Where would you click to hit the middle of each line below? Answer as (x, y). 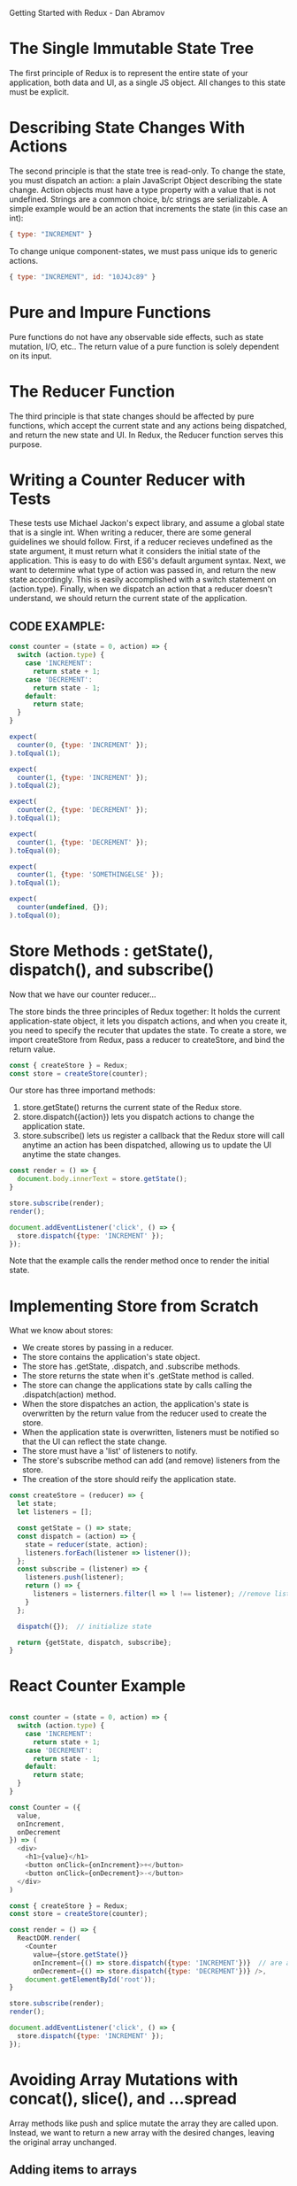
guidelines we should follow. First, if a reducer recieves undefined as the (141, 542)
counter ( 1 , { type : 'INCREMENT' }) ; (83, 777)
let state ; (37, 1504)
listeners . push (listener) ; (75, 1578)
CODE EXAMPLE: (57, 626)
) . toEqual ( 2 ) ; (35, 786)
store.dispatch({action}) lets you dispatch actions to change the (138, 1117)
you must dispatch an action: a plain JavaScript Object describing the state (146, 180)
